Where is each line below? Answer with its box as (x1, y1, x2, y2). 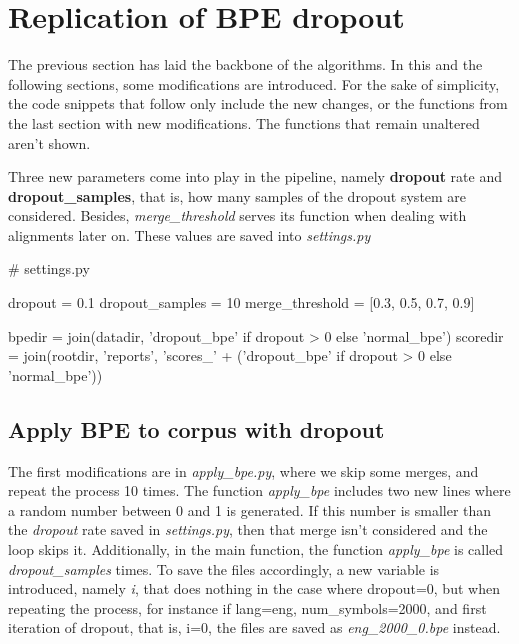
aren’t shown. (8, 132, 91, 153)
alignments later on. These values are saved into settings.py (8, 224, 371, 245)
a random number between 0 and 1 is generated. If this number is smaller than (8, 499, 492, 520)
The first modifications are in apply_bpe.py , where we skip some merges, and (8, 460, 479, 481)
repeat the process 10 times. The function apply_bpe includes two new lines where (8, 480, 511, 501)
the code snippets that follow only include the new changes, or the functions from (8, 93, 508, 114)
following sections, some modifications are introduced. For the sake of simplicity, (8, 73, 500, 94)
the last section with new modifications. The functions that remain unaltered (8, 112, 480, 133)
